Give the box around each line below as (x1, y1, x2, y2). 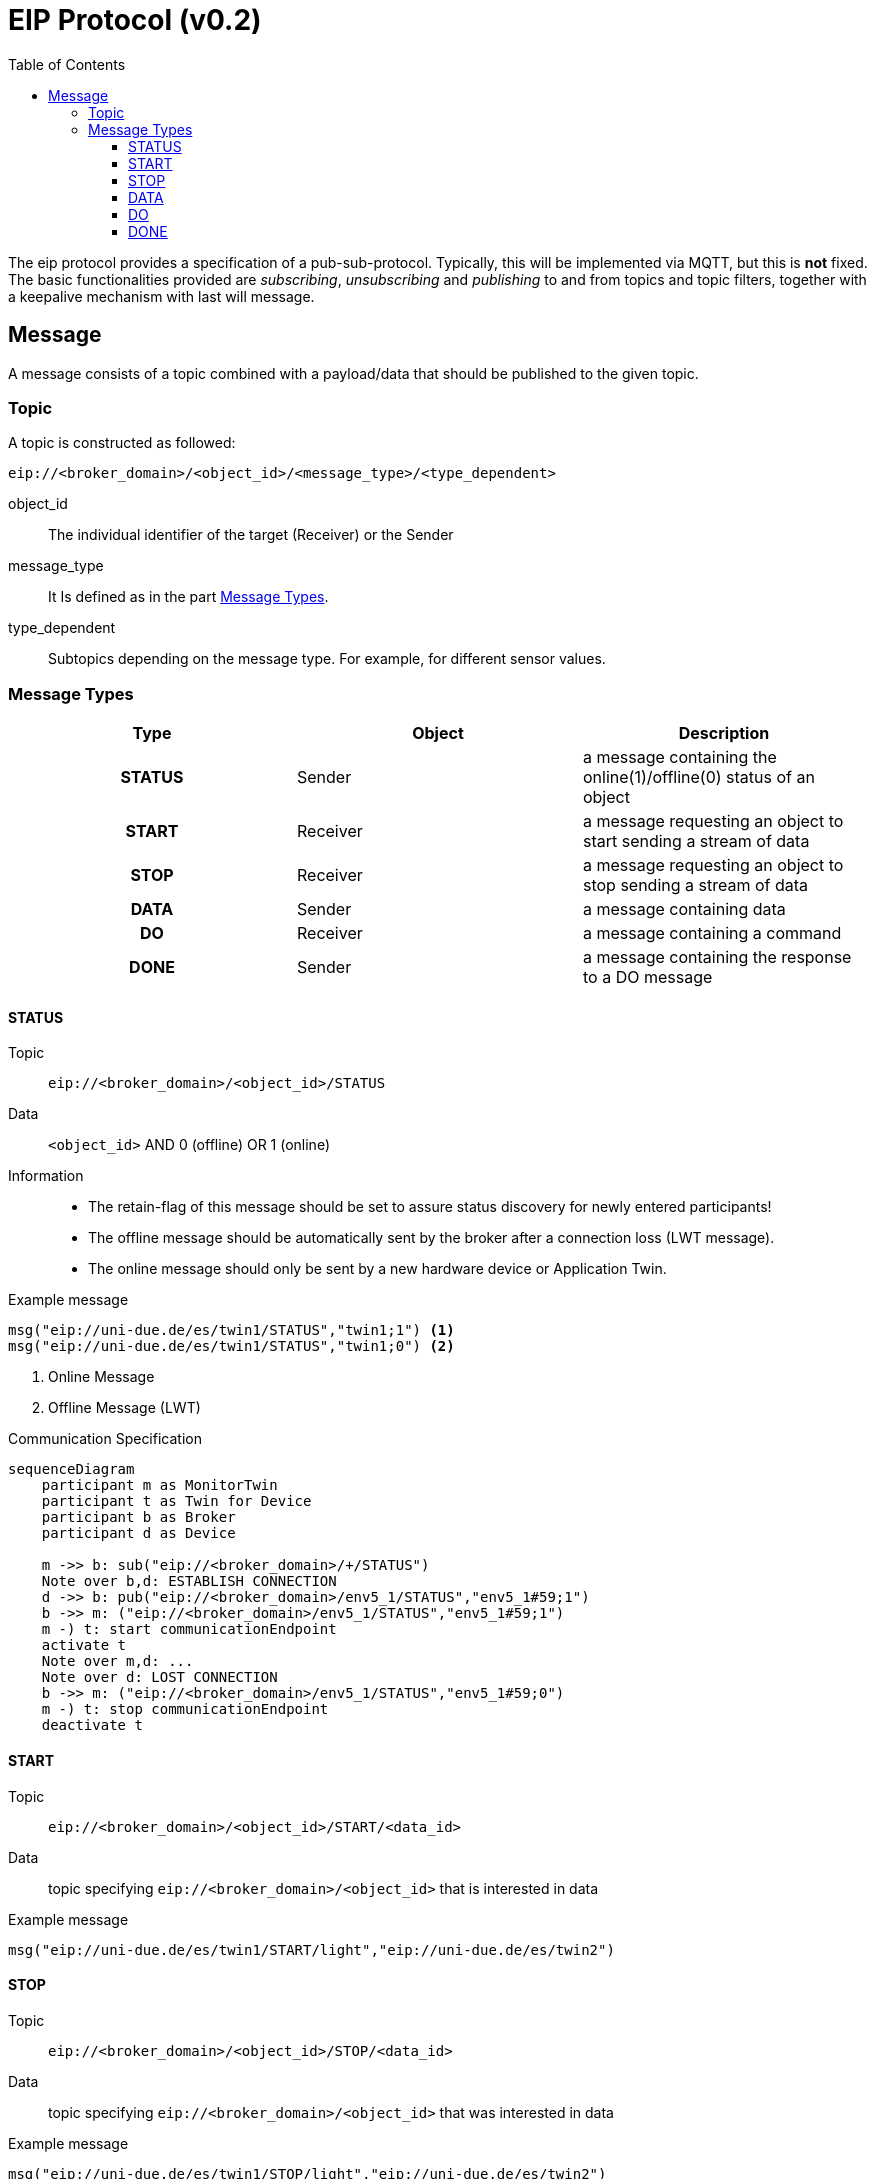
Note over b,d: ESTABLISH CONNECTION (41, 1573, 337, 1590)
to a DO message (582, 967, 713, 988)
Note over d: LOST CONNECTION (41, 1669, 278, 1686)
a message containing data (582, 899, 786, 920)
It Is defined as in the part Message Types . (48, 588, 329, 606)
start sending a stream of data (582, 831, 810, 852)
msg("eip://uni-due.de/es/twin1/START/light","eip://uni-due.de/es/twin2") (8, 1941, 615, 1958)
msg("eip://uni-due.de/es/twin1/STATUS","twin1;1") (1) (8, 1322, 455, 1339)
